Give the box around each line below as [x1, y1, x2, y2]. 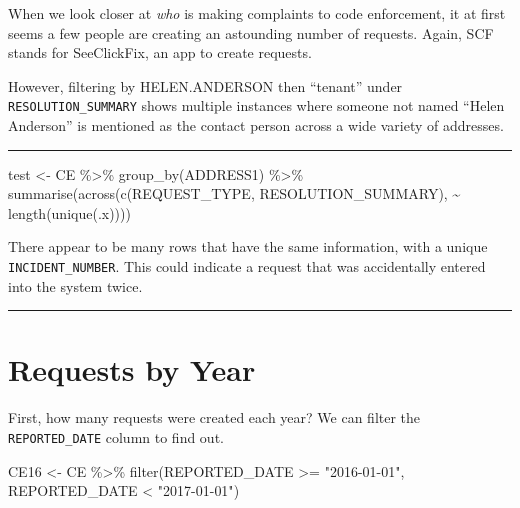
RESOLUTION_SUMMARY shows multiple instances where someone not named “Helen [8, 95, 505, 116]
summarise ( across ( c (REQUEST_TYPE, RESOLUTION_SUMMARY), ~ [8, 183, 461, 204]
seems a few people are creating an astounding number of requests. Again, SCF [8, 22, 494, 43]
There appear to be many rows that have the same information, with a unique [8, 236, 488, 257]
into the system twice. [8, 275, 143, 296]
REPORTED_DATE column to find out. [8, 426, 224, 447]
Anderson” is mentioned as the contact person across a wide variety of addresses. [8, 115, 504, 136]
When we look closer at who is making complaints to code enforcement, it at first [8, 3, 506, 23]
